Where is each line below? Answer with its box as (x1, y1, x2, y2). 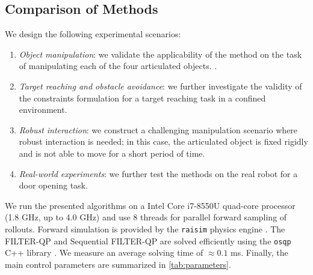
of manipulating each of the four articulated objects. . (19, 59, 217, 72)
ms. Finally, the (231, 246, 288, 259)
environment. (19, 103, 67, 116)
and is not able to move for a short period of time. (19, 147, 205, 159)
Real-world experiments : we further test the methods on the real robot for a (19, 167, 298, 180)
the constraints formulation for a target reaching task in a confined (19, 91, 266, 104)
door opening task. (19, 179, 88, 192)
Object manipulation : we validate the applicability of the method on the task (19, 47, 302, 60)
